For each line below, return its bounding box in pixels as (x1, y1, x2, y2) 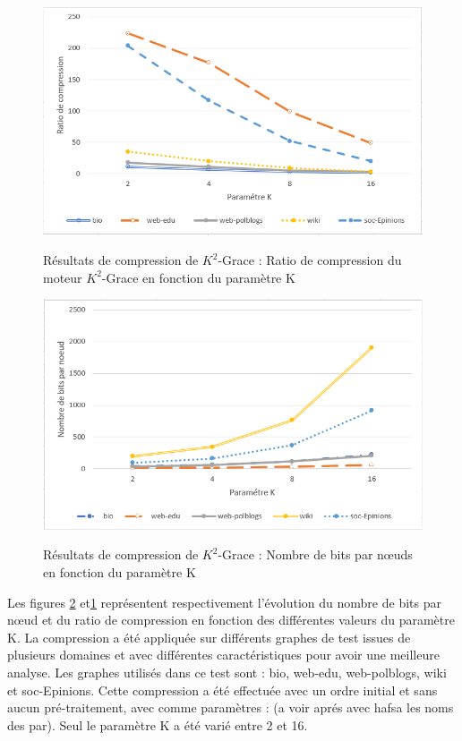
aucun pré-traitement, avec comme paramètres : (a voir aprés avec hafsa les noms (7, 698, 454, 717)
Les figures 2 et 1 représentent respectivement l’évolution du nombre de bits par (7, 592, 441, 611)
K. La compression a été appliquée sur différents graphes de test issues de (7, 627, 411, 646)
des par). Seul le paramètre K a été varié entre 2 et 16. (7, 715, 308, 734)
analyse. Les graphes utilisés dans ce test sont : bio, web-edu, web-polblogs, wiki (7, 662, 447, 681)
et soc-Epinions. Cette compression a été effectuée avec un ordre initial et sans (7, 680, 438, 699)
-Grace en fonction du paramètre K (101, 268, 295, 286)
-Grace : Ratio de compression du (218, 251, 402, 269)
